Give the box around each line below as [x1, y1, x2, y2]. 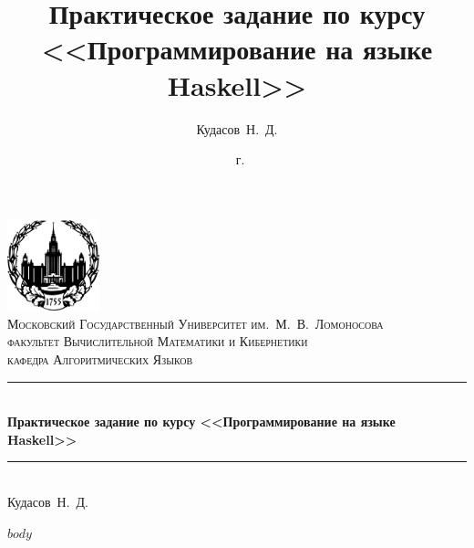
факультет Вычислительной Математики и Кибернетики [7, 332, 308, 351]
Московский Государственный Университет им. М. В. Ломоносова [7, 313, 384, 332]
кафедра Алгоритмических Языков [7, 349, 193, 368]
